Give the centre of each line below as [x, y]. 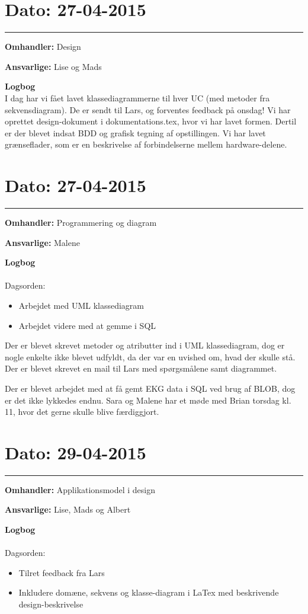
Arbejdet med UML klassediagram [81, 305]
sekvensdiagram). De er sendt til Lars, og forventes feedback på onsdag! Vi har [148, 109]
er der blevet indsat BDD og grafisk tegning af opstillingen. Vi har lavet [135, 132]
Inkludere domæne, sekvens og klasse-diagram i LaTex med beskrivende [149, 592]
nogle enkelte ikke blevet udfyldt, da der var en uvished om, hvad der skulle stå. [150, 356]
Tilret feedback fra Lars [62, 572]
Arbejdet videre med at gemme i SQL [87, 325]
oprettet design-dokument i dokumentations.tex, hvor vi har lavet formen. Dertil [151, 121]
